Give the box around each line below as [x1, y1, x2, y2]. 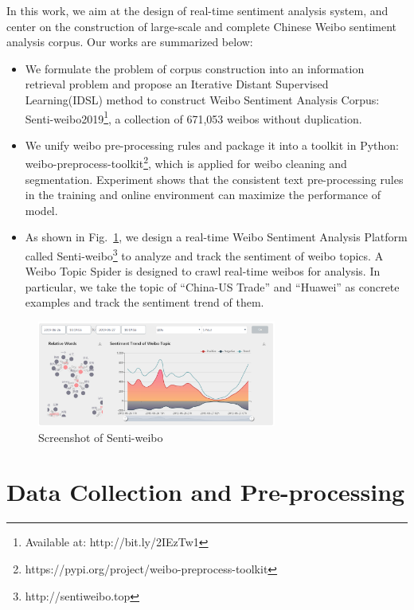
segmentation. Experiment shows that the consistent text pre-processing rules [25, 170, 404, 187]
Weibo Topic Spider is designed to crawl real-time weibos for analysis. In [25, 263, 381, 280]
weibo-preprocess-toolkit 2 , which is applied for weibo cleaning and [25, 153, 347, 172]
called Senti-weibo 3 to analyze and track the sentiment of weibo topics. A [25, 245, 384, 264]
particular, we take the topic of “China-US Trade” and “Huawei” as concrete [25, 278, 400, 295]
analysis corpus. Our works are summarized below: [6, 33, 253, 50]
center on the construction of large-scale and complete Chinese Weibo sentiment [6, 18, 396, 34]
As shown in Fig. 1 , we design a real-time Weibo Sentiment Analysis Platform [25, 229, 408, 245]
